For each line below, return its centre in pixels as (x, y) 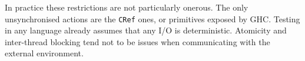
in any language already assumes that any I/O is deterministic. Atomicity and (146, 30)
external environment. (44, 53)
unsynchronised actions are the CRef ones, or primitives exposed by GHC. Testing (152, 18)
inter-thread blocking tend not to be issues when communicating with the (137, 41)
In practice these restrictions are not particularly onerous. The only (127, 7)
